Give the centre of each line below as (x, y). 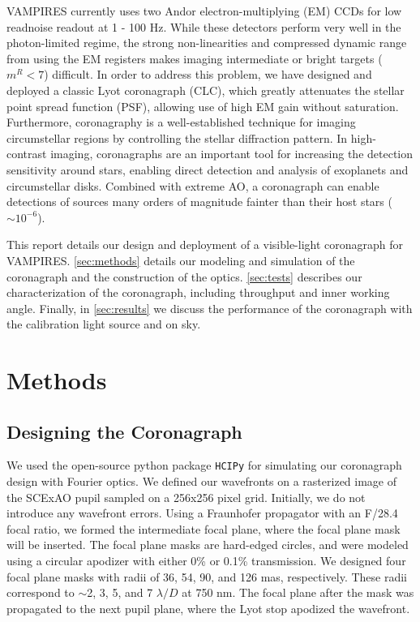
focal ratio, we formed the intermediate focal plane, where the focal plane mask (204, 528)
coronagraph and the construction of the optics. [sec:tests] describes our (184, 276)
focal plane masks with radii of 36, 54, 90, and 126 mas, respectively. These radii (207, 576)
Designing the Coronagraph (124, 431)
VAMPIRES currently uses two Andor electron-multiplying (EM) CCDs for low (204, 11)
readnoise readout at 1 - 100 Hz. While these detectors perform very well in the (204, 26)
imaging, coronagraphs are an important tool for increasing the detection (232, 154)
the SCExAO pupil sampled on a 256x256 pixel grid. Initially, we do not (186, 497)
